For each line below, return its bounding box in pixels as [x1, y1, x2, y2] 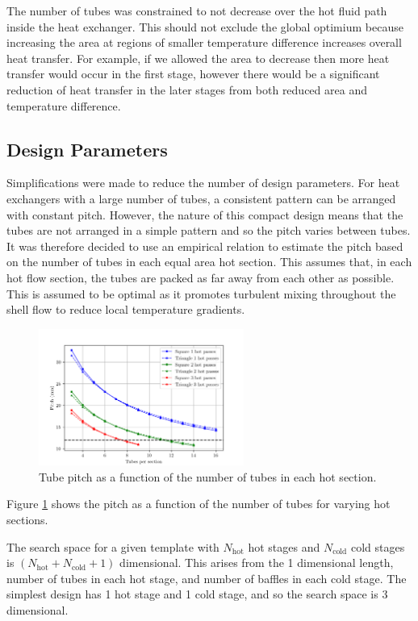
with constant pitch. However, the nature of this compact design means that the [6, 206, 403, 223]
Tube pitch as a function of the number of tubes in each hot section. [39, 468, 377, 485]
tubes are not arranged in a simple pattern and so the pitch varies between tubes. [6, 222, 411, 239]
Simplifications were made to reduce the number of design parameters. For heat [6, 174, 400, 191]
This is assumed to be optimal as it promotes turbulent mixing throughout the [6, 285, 396, 302]
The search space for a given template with [6, 538, 219, 555]
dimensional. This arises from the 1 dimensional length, [119, 554, 394, 571]
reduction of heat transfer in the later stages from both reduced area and [6, 81, 367, 98]
